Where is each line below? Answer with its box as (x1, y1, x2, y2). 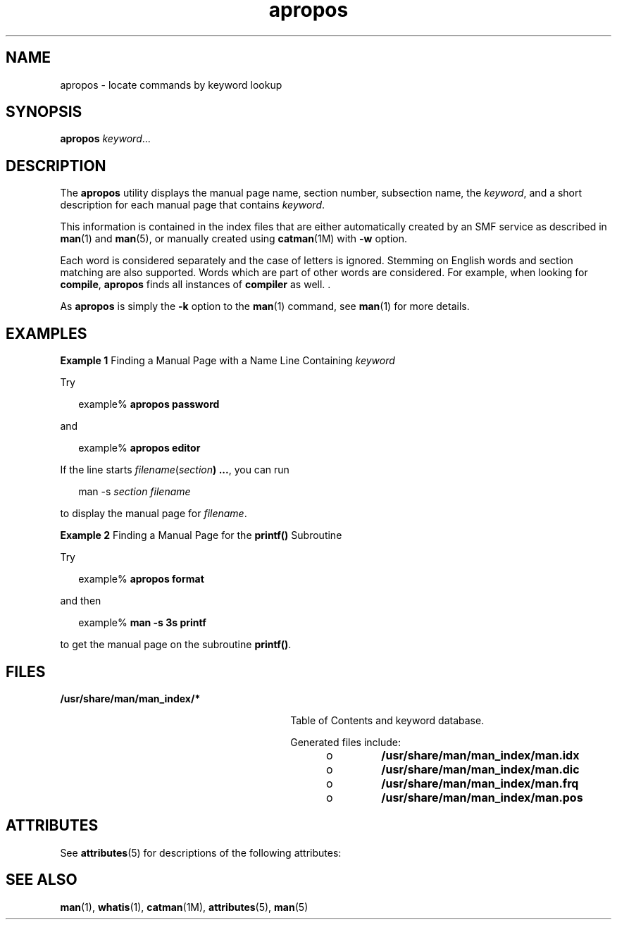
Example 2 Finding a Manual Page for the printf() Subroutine (60, 529, 342, 542)
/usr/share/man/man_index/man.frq (381, 776, 579, 790)
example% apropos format (78, 573, 204, 585)
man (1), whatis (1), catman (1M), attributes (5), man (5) (60, 900, 308, 913)
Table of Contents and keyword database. (290, 714, 485, 726)
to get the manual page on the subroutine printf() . (60, 638, 292, 651)
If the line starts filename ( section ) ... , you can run (60, 464, 289, 476)
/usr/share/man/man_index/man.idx (381, 747, 580, 762)
